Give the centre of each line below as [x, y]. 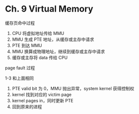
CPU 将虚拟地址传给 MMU [38, 33]
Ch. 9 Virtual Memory [49, 9]
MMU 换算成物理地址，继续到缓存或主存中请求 [58, 51]
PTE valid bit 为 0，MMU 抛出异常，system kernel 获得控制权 [73, 88]
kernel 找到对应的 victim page [42, 94]
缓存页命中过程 [20, 23]
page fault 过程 [20, 68]
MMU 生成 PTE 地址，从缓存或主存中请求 [53, 39]
